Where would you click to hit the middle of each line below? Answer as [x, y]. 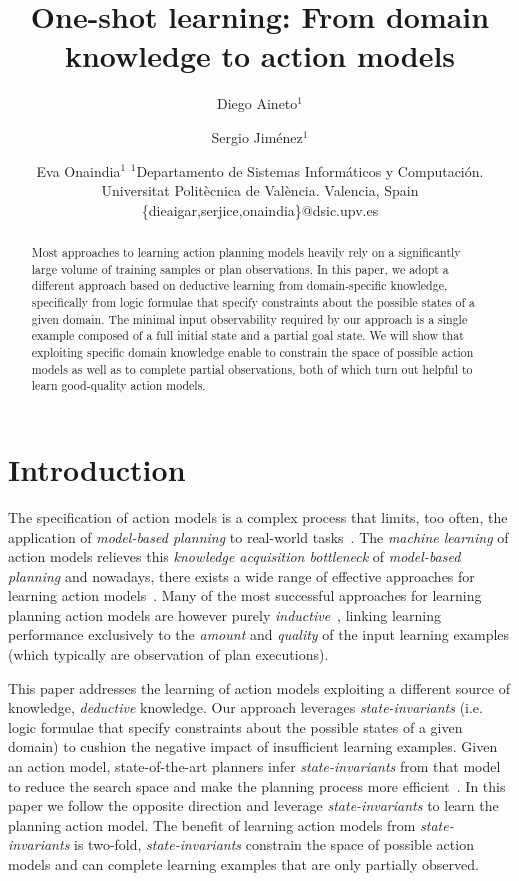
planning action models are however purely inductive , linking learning [225, 614]
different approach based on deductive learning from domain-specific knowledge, [239, 285]
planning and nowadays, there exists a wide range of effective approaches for [241, 575]
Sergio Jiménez [257, 136]
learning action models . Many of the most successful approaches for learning [245, 595]
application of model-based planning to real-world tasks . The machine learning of [258, 536]
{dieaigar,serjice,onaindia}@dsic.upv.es [260, 209]
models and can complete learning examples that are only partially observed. [243, 864]
